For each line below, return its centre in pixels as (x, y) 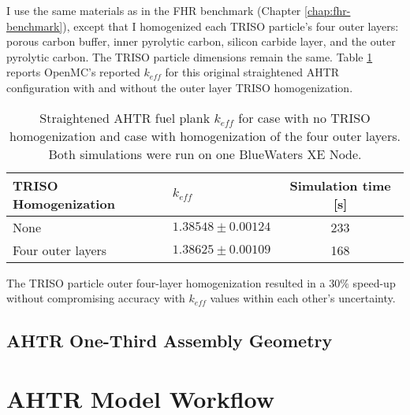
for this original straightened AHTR (252, 72)
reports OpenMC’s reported (73, 72)
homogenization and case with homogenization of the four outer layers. (205, 135)
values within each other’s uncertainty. (303, 298)
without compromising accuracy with (96, 298)
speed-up (374, 282)
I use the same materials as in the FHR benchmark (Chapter (154, 10)
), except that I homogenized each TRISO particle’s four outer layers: (231, 26)
